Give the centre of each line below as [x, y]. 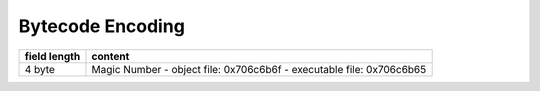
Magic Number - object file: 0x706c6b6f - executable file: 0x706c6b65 [259, 69]
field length [52, 56]
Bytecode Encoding [101, 26]
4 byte [39, 69]
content [110, 56]
